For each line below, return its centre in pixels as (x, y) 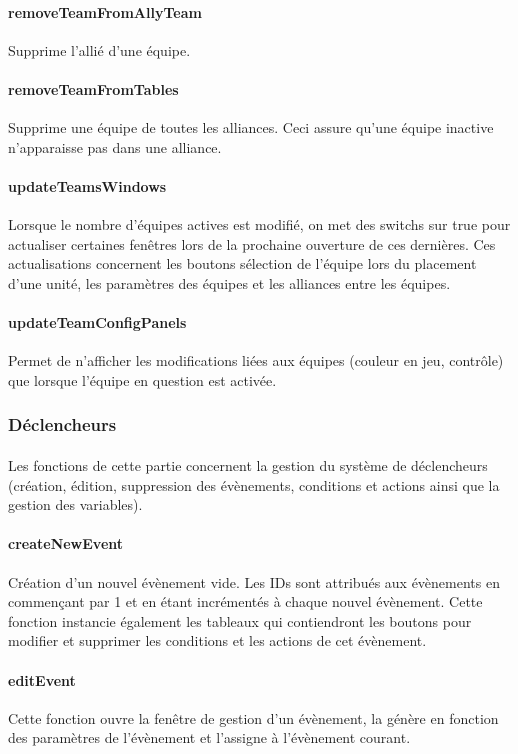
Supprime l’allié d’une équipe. (99, 49)
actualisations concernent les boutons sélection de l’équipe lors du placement (242, 263)
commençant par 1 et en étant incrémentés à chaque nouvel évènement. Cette (245, 601)
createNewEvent (66, 543)
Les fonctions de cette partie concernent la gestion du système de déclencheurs (248, 464)
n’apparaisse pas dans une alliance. (115, 146)
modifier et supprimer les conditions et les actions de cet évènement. (217, 640)
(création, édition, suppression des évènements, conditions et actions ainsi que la (254, 484)
